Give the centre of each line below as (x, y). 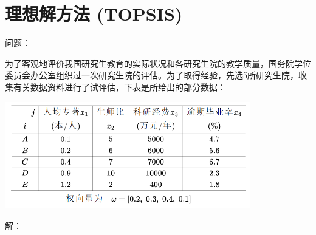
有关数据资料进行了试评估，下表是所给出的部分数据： (119, 87)
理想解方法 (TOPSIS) (94, 14)
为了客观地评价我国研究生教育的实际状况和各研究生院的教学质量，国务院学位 (158, 63)
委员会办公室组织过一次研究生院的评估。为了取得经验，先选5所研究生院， (152, 75)
